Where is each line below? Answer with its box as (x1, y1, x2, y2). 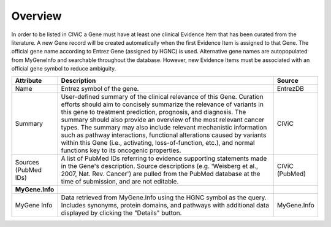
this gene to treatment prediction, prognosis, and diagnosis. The (61, 107, 246, 116)
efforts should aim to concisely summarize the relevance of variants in (61, 100, 264, 109)
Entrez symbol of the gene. (61, 84, 139, 93)
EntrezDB (276, 84, 305, 93)
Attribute (15, 76, 42, 85)
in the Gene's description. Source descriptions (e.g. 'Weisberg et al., (61, 161, 259, 170)
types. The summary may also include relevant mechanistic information (61, 123, 267, 131)
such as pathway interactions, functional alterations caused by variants (61, 131, 267, 139)
